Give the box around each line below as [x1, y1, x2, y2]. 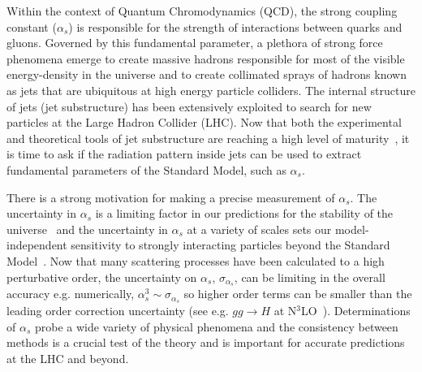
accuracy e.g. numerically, [6, 285, 135, 302]
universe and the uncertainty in [6, 220, 168, 237]
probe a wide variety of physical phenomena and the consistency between [34, 318, 398, 335]
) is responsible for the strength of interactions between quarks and [68, 18, 403, 35]
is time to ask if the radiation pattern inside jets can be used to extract [6, 145, 362, 162]
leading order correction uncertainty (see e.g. [6, 302, 229, 319]
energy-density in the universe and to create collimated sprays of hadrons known [6, 66, 407, 83]
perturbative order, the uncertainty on [6, 268, 197, 285]
